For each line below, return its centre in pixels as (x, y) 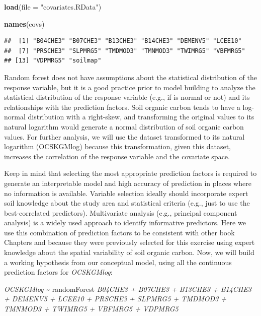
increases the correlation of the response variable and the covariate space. (117, 156)
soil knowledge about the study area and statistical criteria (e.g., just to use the (127, 203)
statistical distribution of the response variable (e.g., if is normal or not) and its (127, 97)
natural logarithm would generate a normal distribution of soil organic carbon (124, 126)
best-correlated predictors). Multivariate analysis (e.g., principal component (121, 212)
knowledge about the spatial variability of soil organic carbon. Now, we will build (129, 252)
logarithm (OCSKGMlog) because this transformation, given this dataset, (117, 146)
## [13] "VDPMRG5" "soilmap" (53, 61)
